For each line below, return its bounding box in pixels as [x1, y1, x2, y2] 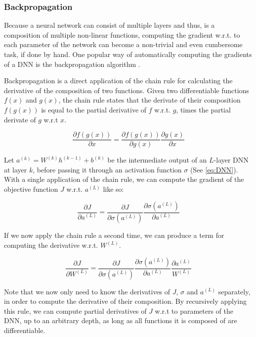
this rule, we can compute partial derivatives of [4, 305, 147, 316]
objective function [4, 184, 58, 194]
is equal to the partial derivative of [41, 104, 147, 114]
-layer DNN [213, 155, 249, 165]
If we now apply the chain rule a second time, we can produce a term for [4, 230, 224, 240]
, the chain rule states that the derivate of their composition [58, 95, 241, 105]
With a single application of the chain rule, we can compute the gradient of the [4, 174, 244, 184]
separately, [218, 286, 251, 296]
